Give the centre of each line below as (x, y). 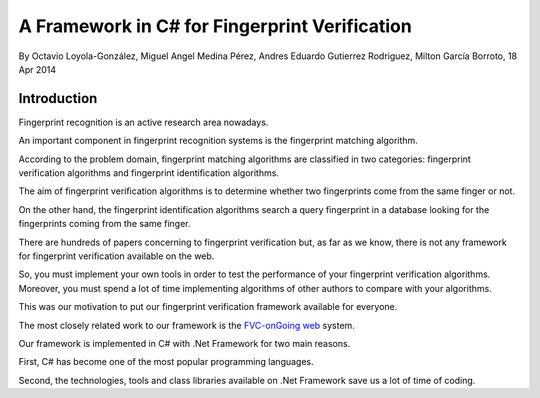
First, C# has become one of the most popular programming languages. (166, 362)
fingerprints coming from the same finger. (104, 224)
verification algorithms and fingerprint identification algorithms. (149, 173)
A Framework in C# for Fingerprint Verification (215, 26)
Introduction (58, 98)
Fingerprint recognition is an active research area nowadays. (143, 122)
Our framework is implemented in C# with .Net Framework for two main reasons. (184, 343)
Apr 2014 (37, 69)
